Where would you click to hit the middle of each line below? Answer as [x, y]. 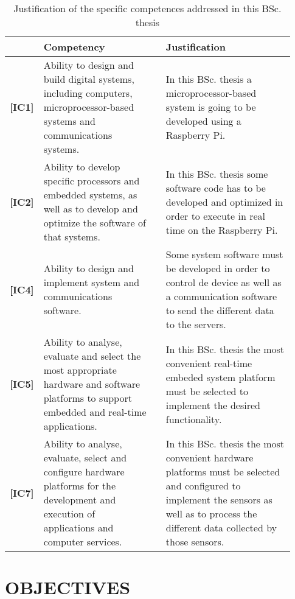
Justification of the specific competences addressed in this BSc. [147, 8]
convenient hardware [210, 457]
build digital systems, [89, 79]
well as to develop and [91, 208]
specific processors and [92, 180]
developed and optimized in [224, 201]
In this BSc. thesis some [217, 173]
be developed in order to [218, 268]
